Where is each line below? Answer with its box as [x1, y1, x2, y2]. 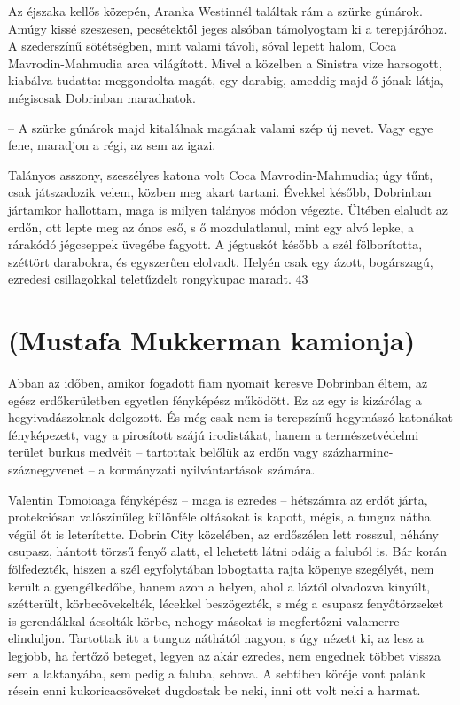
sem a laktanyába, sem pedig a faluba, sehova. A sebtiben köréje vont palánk [8, 663, 426, 682]
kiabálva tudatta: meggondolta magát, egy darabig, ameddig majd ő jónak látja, [8, 71, 444, 90]
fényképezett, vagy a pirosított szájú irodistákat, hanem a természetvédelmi [8, 425, 419, 443]
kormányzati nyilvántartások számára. [108, 460, 316, 478]
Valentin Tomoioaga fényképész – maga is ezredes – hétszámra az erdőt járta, [8, 490, 428, 508]
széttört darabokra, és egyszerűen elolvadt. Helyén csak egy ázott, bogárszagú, [8, 252, 433, 270]
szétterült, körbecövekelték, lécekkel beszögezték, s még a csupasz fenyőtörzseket [8, 594, 444, 613]
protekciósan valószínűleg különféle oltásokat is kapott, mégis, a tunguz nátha [8, 507, 431, 526]
